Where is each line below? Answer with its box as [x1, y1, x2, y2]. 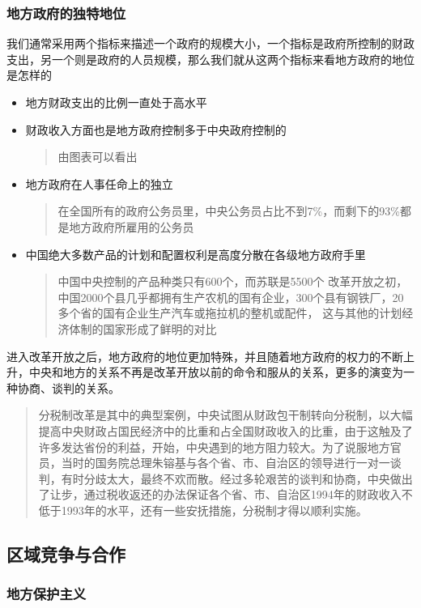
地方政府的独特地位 [6, 2, 126, 23]
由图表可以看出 [57, 148, 138, 165]
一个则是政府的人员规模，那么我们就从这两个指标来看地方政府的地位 [51, 50, 415, 67]
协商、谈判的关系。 [17, 379, 120, 396]
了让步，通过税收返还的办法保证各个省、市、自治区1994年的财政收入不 [38, 486, 413, 503]
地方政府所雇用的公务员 [69, 218, 194, 235]
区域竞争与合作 [6, 541, 125, 566]
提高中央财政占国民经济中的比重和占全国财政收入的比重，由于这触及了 [38, 422, 413, 439]
